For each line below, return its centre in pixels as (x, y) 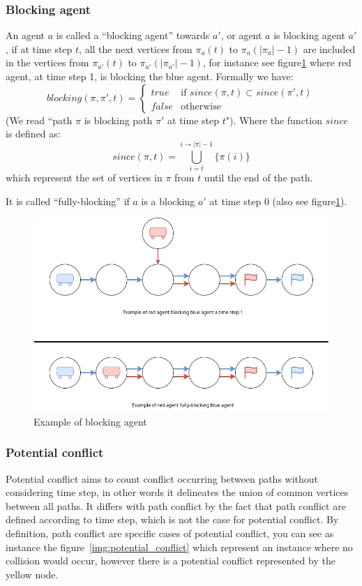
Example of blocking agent (90, 421)
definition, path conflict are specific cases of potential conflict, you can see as (170, 533)
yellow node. (32, 574)
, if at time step (39, 48)
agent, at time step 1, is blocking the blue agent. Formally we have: (150, 76)
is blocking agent (309, 35)
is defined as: (33, 134)
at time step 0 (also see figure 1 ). (278, 201)
